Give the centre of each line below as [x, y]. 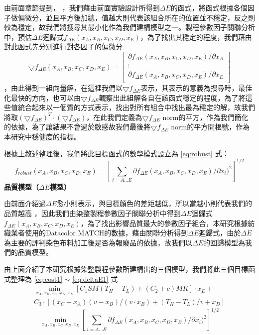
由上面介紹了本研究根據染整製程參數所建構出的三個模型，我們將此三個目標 [126, 269]
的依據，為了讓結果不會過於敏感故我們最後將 [77, 127]
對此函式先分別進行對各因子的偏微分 [63, 47]
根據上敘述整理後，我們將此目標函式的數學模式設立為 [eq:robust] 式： [117, 153]
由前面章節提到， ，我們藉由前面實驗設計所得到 [82, 7]
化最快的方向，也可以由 [42, 97]
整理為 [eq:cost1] [37, 279]
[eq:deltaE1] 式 [95, 279]
